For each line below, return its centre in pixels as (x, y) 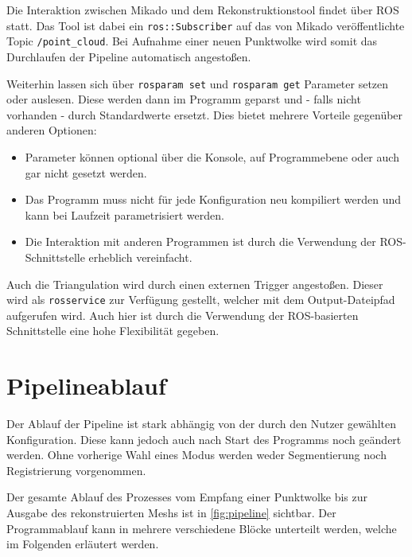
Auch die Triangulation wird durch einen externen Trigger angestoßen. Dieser (195, 284)
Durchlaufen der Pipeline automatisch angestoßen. (129, 56)
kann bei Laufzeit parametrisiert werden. (124, 214)
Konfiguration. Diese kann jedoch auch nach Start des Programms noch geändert (204, 439)
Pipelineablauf (86, 386)
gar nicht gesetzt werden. (86, 172)
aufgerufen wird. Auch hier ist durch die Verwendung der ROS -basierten (183, 315)
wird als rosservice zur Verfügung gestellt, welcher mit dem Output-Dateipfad (201, 300)
